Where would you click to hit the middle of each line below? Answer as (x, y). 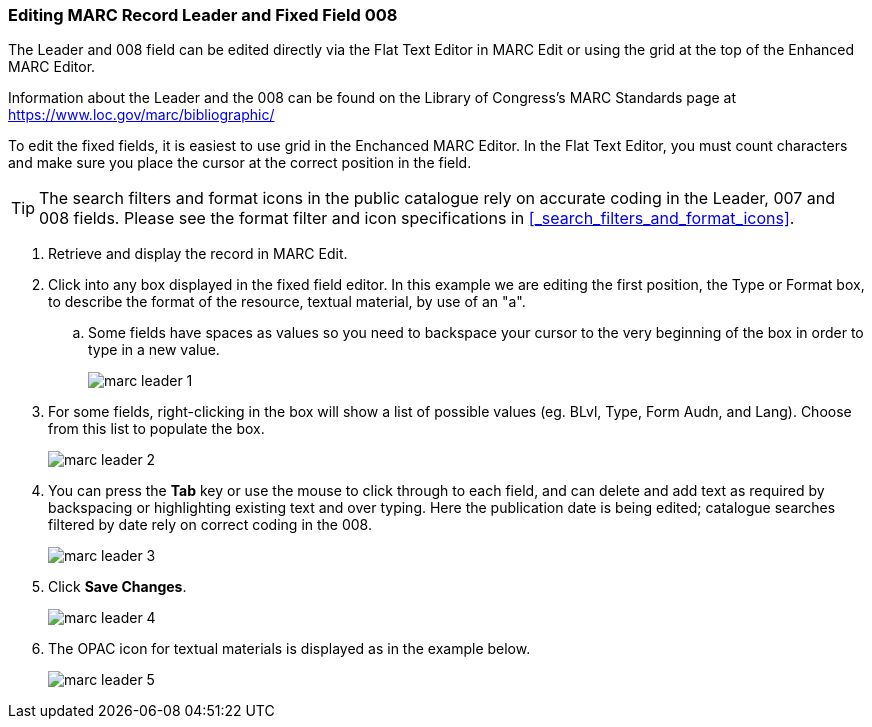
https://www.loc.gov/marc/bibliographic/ (141, 115)
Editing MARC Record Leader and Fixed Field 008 (203, 15)
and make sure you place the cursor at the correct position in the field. (240, 163)
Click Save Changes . (117, 587)
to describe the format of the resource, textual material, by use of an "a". (287, 302)
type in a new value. (154, 350)
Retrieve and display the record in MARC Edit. (198, 254)
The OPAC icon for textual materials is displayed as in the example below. (289, 649)
